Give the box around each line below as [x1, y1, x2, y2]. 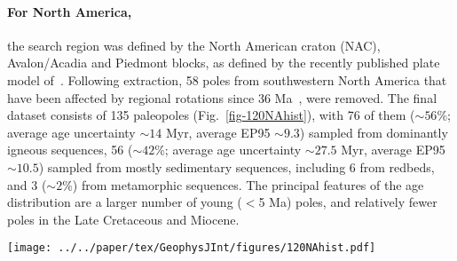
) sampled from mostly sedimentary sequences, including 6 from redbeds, [38, 157, 435, 176]
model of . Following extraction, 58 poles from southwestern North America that [7, 70, 447, 89]
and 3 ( [7, 175, 47, 194]
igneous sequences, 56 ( [7, 140, 133, 159]
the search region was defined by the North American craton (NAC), [7, 36, 381, 54]
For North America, [7, 2, 132, 20]
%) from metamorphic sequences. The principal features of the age [62, 175, 424, 194]
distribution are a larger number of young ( [7, 193, 242, 211]
